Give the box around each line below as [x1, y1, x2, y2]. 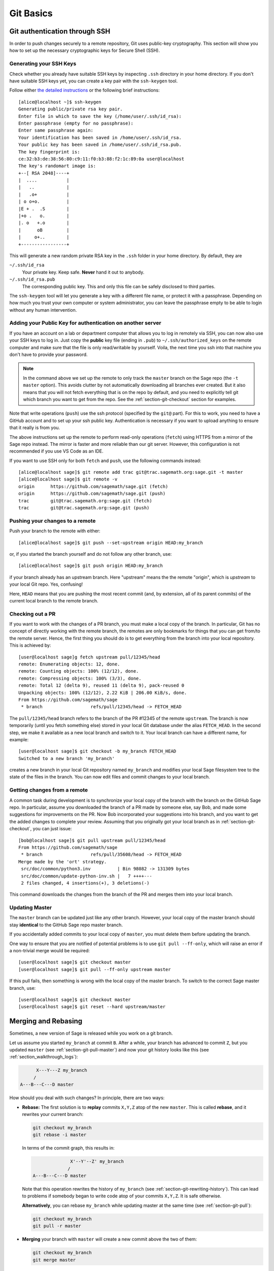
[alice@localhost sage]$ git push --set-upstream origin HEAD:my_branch [18, 539, 203, 546]
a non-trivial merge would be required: [9, 948, 90, 954]
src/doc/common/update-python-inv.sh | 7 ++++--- [21, 873, 152, 879]
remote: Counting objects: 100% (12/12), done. [18, 669, 139, 674]
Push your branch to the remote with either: [9, 528, 101, 534]
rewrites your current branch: [22, 1111, 84, 1117]
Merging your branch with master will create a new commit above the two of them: [22, 1236, 197, 1243]
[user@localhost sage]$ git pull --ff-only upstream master [18, 966, 171, 972]
